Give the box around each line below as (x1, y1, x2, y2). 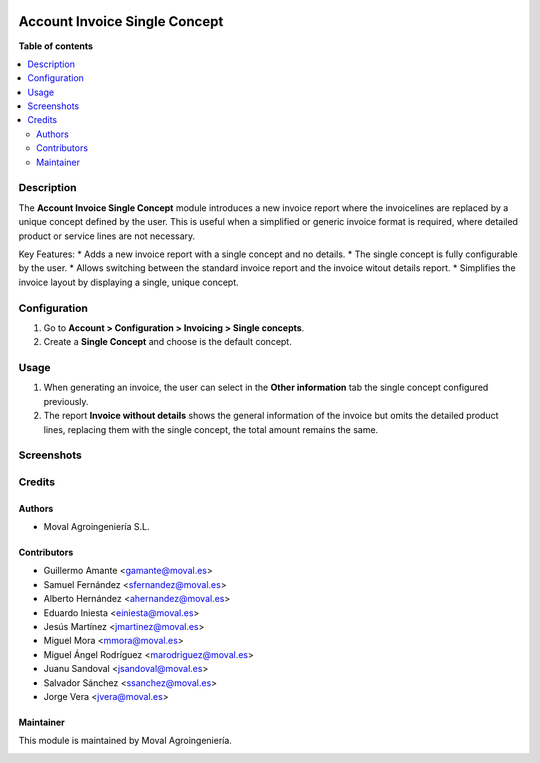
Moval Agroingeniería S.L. (43, 521, 150, 533)
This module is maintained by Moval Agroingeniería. (18, 735, 232, 747)
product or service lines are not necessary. (18, 230, 196, 242)
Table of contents (18, 40, 94, 52)
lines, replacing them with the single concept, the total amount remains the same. (43, 423, 379, 435)
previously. (43, 395, 89, 407)
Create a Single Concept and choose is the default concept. (43, 336, 292, 348)
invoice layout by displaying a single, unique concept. (18, 276, 239, 288)
